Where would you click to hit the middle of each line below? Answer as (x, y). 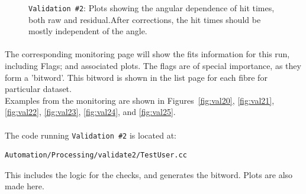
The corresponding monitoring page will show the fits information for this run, (147, 54)
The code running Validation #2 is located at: (91, 135)
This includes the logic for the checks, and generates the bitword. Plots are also (149, 174)
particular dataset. (38, 89)
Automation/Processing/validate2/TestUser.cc (96, 155)
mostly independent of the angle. (88, 31)
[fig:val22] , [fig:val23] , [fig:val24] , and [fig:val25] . (90, 112)
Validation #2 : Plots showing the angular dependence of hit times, (152, 8)
